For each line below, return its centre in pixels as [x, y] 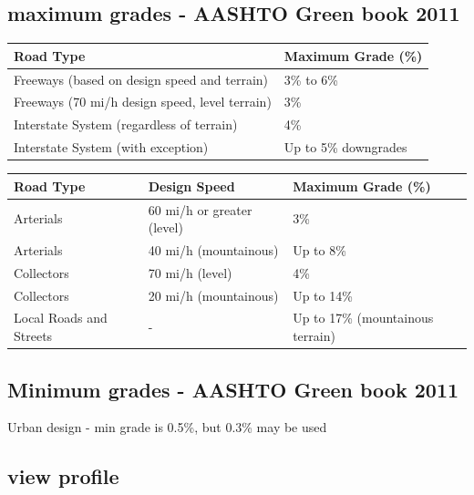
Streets [33, 336]
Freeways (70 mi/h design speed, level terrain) [143, 102]
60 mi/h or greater [200, 209]
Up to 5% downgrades [345, 147]
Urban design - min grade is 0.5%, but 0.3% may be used [167, 427]
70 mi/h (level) [190, 272]
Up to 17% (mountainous [363, 318]
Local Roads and [61, 318]
